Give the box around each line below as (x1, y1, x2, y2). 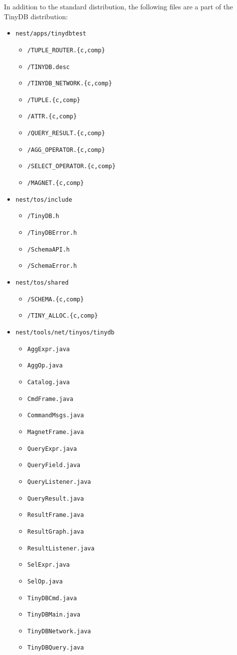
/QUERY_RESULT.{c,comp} (27, 130, 105, 137)
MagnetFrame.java (27, 428, 84, 436)
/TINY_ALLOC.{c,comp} (27, 312, 98, 320)
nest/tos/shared (15, 279, 69, 287)
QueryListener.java (27, 478, 91, 485)
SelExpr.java (27, 561, 70, 569)
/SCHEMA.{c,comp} (27, 295, 84, 303)
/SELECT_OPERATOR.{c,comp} (27, 163, 116, 170)
